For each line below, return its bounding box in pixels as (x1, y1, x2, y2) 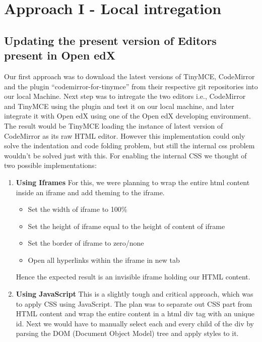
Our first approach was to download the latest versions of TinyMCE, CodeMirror (4, 71, 255, 81)
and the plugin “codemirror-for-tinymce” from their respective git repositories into (4, 81, 258, 91)
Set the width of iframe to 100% (28, 204, 127, 214)
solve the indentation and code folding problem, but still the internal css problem (4, 140, 255, 151)
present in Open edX (4, 47, 115, 63)
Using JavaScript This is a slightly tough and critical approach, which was (16, 289, 253, 299)
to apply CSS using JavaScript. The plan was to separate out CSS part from (16, 298, 252, 309)
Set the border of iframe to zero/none (28, 238, 144, 248)
